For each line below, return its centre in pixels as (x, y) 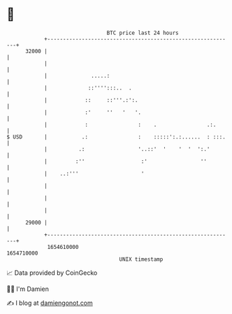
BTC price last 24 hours (143, 33)
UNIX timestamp (141, 259)
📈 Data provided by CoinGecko (52, 273)
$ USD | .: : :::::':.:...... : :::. (116, 137)
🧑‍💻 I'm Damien (28, 289)
